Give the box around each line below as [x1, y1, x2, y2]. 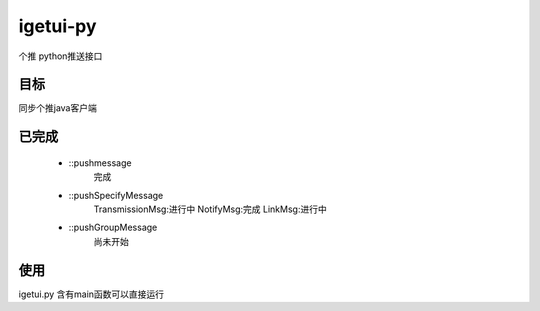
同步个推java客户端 [18, 102, 97, 114]
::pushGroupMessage [68, 221, 158, 234]
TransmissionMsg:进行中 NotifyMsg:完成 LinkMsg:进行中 [93, 203, 327, 215]
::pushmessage [68, 156, 132, 169]
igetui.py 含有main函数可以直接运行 [18, 288, 165, 300]
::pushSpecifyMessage [68, 189, 164, 201]
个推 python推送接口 [18, 50, 103, 62]
